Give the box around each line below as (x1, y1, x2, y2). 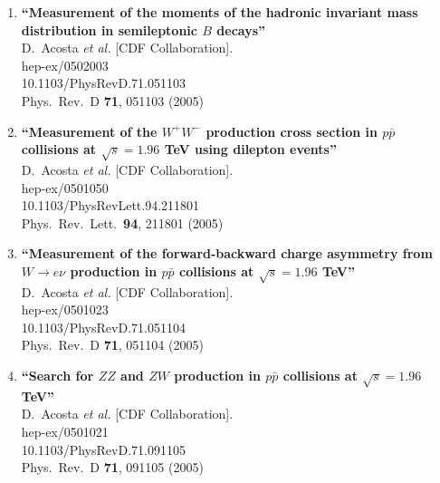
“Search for (21, 366, 94, 385)
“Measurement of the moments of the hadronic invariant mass (21, 3, 418, 21)
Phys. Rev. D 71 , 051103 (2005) (21, 91, 204, 110)
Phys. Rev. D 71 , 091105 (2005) (21, 458, 204, 477)
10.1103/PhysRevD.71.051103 (21, 73, 186, 92)
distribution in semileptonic (21, 20, 197, 39)
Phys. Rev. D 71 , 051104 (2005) (21, 335, 204, 354)
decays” (216, 20, 266, 39)
